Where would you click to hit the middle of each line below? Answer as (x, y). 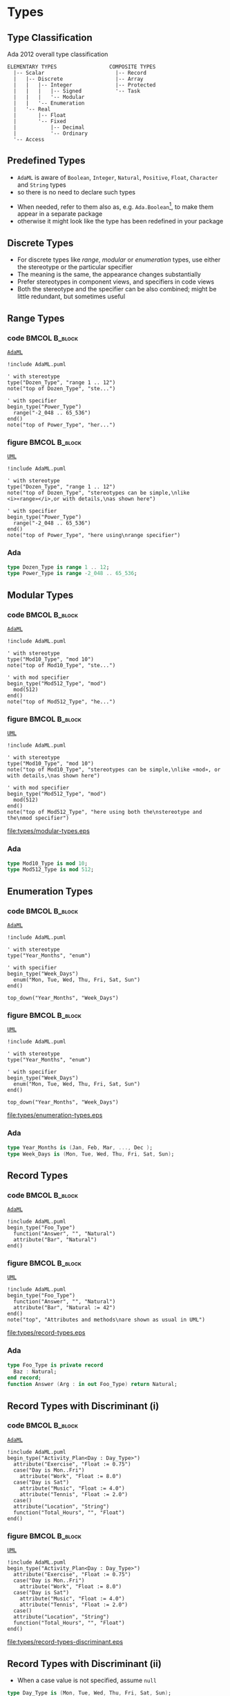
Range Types (36, 318)
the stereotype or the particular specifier (75, 267)
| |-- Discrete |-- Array (78, 79)
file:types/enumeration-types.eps (55, 1115)
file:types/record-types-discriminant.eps (65, 1642)
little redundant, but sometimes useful (71, 297)
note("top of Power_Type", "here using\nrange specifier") (94, 536)
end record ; (24, 1378)
